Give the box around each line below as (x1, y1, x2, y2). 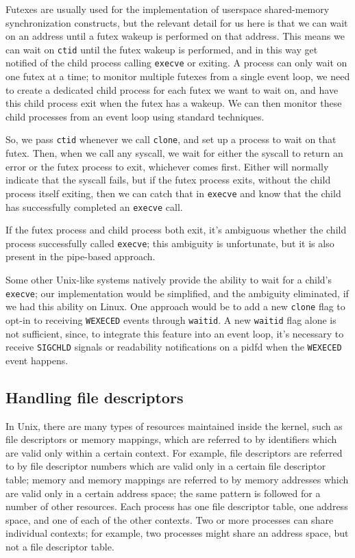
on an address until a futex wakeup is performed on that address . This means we (5, 29, 345, 43)
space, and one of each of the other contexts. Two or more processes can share (5, 512, 334, 527)
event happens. (5, 353, 69, 367)
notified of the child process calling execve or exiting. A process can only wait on (5, 55, 347, 70)
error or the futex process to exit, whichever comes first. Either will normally (5, 159, 329, 173)
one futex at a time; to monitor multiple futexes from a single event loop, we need (5, 69, 350, 84)
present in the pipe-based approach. (5, 249, 156, 264)
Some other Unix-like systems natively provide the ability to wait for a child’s (5, 272, 332, 287)
